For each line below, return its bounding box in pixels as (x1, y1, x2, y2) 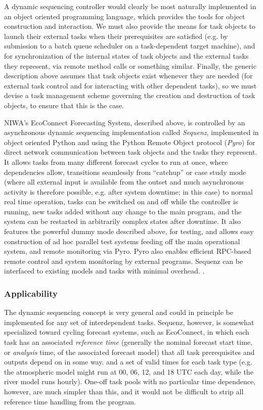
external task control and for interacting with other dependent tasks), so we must (4, 80, 257, 90)
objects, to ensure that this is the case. (4, 100, 124, 110)
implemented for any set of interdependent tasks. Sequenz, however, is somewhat (4, 316, 254, 327)
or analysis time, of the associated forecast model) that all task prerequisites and (4, 346, 255, 357)
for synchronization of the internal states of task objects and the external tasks (4, 50, 249, 61)
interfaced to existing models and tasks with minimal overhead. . (4, 265, 205, 276)
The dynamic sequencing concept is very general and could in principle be (4, 307, 233, 317)
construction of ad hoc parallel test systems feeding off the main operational (4, 236, 240, 246)
